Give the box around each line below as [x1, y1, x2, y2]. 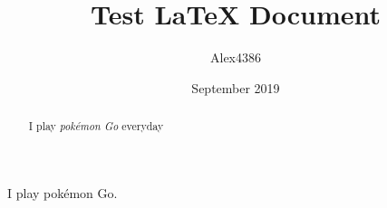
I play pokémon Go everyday [28, 118, 164, 134]
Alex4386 [210, 48, 261, 67]
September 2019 [191, 78, 280, 97]
